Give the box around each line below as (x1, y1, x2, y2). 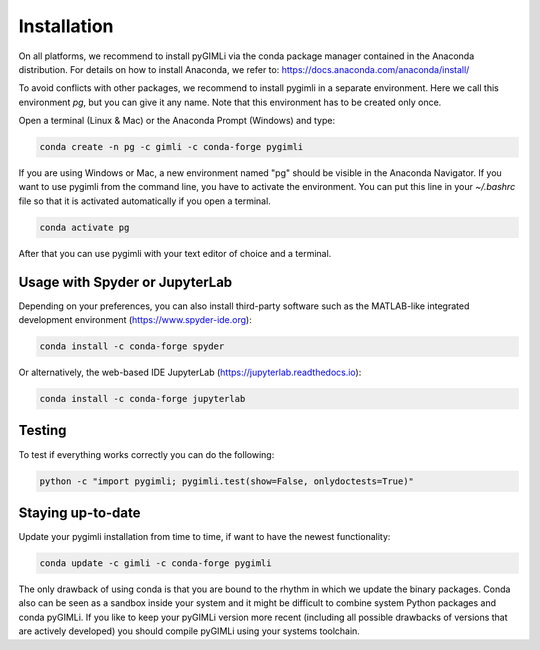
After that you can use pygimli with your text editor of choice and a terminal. (18, 247, 332, 259)
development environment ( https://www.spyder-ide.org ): (18, 314, 252, 326)
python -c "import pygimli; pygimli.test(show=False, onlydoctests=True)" (39, 475, 415, 487)
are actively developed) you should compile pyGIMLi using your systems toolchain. (18, 625, 360, 637)
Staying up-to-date (18, 504, 141, 521)
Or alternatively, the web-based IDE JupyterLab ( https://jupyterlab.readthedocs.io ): (18, 366, 362, 379)
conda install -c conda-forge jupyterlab (39, 393, 246, 405)
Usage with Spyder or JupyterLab (18, 273, 233, 290)
